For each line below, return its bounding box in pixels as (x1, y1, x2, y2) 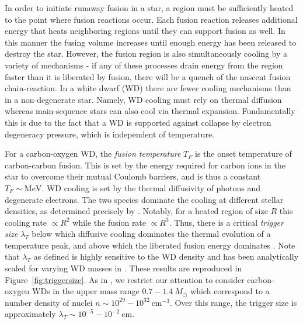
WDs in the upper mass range (32, 285, 140, 297)
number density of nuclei (5, 296, 93, 308)
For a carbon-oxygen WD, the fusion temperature (5, 147, 181, 160)
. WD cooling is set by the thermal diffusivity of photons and (41, 181, 261, 194)
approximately (5, 308, 56, 320)
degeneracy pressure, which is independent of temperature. (5, 127, 214, 140)
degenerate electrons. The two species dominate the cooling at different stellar (5, 193, 284, 205)
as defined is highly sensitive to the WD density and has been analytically (33, 250, 299, 263)
